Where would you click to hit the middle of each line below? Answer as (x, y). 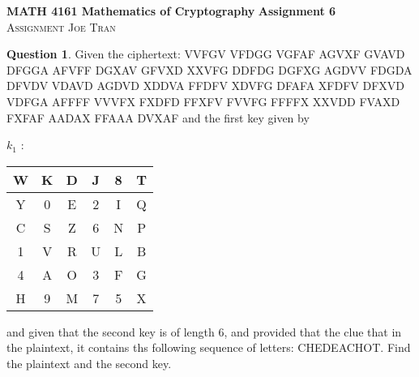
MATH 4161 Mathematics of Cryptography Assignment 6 (171, 11)
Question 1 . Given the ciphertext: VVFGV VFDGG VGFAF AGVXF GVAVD (206, 54)
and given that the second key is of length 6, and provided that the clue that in (204, 331)
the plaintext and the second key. (89, 363)
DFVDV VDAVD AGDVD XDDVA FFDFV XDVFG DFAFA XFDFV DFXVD (205, 86)
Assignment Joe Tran (61, 26)
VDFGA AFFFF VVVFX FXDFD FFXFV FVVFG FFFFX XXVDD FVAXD (203, 101)
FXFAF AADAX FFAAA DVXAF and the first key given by (158, 117)
